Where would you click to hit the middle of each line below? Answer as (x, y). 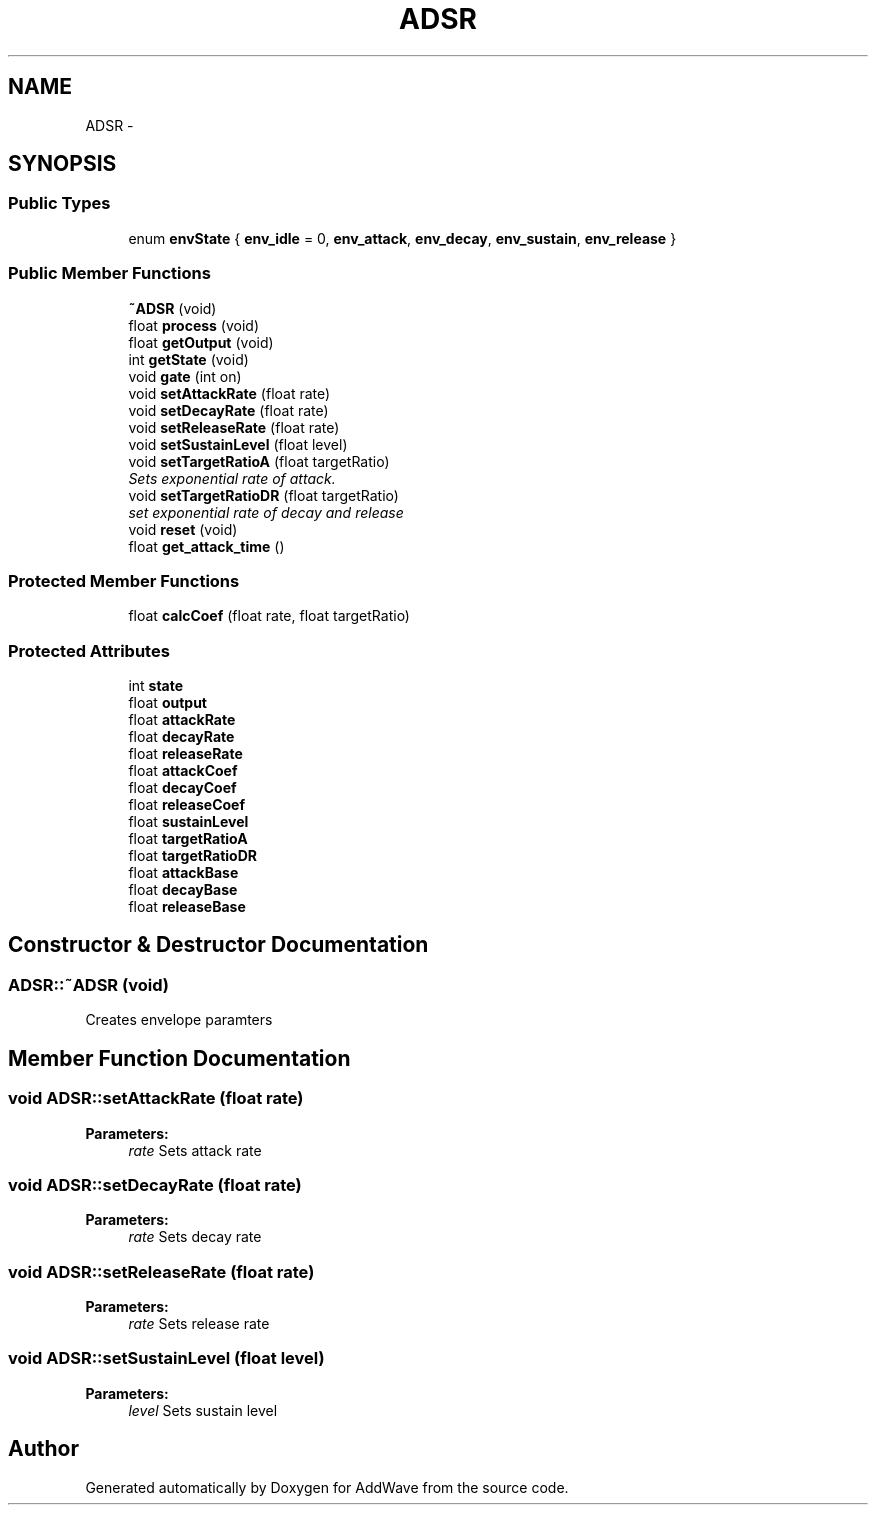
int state (156, 686)
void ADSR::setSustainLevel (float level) (166, 1358)
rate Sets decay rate (195, 1237)
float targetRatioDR (192, 856)
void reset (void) (183, 529)
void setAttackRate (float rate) (229, 393)
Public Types (59, 203)
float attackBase (183, 873)
